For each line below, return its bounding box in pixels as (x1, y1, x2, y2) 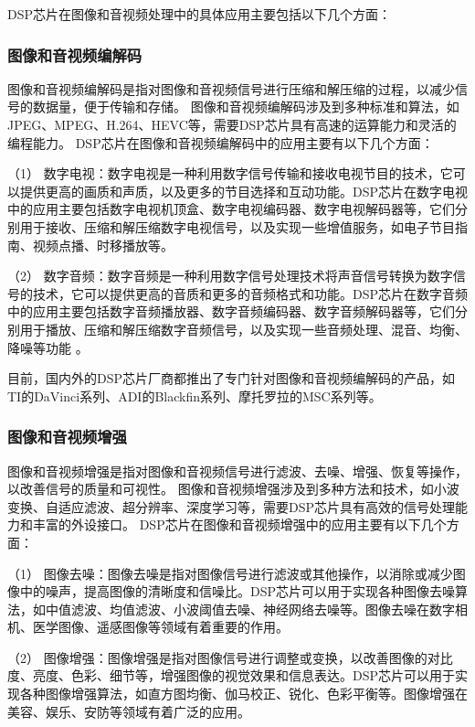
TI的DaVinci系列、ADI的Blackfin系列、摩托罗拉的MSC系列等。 (7, 386, 382, 405)
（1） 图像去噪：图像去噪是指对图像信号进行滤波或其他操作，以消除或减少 (7, 563, 453, 583)
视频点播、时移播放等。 (32, 235, 174, 254)
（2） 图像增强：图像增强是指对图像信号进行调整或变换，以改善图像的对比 (7, 647, 453, 667)
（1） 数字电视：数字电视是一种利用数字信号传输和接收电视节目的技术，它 (7, 164, 453, 183)
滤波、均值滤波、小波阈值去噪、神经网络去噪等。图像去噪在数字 (70, 599, 455, 618)
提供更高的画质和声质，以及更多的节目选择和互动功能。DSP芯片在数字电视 (19, 181, 469, 200)
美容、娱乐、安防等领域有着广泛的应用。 (7, 701, 250, 721)
